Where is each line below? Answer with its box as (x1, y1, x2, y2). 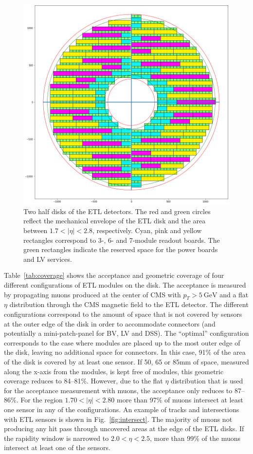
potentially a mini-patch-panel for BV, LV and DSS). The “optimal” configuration (4, 328, 249, 338)
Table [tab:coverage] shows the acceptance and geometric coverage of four (4, 270, 224, 280)
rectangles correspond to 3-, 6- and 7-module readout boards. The (23, 235, 220, 245)
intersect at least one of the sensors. (4, 442, 110, 453)
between (23, 225, 48, 236)
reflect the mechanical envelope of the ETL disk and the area (23, 216, 206, 226)
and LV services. (23, 254, 72, 264)
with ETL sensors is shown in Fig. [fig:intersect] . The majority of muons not (4, 414, 233, 424)
